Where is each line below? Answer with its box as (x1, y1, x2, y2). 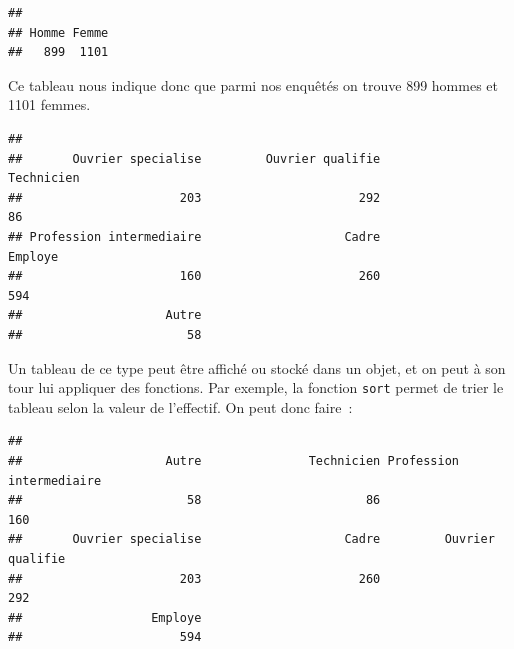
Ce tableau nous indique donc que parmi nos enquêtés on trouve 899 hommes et (8, 74, 498, 95)
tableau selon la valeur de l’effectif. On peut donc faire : (8, 396, 353, 417)
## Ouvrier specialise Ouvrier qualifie (8, 151, 381, 166)
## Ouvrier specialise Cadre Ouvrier (8, 532, 495, 547)
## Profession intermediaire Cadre (8, 229, 381, 244)
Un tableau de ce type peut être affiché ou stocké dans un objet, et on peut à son (8, 357, 506, 378)
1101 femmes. (8, 94, 91, 115)
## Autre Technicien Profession (8, 453, 460, 468)
